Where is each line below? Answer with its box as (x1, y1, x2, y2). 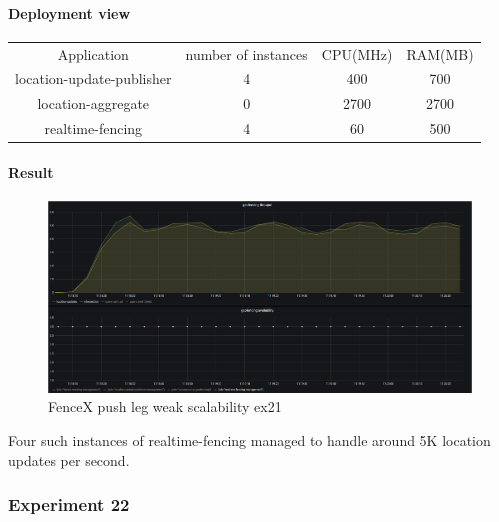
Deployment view (8, 2, 131, 23)
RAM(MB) (406, 43, 474, 64)
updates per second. (8, 449, 130, 470)
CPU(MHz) (321, 43, 393, 64)
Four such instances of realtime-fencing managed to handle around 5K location (8, 430, 491, 451)
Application (57, 43, 129, 64)
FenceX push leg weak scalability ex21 (48, 396, 282, 417)
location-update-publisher (15, 68, 172, 89)
